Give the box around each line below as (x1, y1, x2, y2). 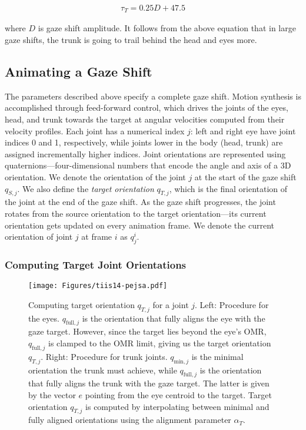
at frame (81, 230, 112, 243)
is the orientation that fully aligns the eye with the (82, 312, 265, 324)
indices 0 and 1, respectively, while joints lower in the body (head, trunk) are (5, 136, 283, 148)
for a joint (152, 298, 189, 310)
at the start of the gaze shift (194, 171, 297, 183)
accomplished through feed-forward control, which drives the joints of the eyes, (5, 101, 288, 114)
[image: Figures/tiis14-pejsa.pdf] (28, 282, 168, 290)
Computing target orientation (28, 298, 135, 310)
